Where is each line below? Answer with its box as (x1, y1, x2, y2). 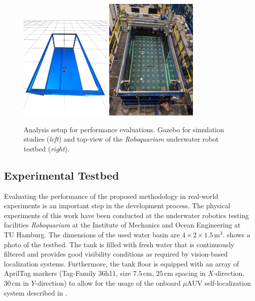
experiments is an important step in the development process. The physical (4, 200, 230, 211)
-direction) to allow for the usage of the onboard (35, 278, 181, 288)
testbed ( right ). (24, 143, 69, 153)
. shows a (223, 229, 251, 240)
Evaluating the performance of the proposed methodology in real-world (4, 190, 219, 201)
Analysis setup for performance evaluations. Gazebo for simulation (24, 124, 224, 134)
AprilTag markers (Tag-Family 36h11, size (4, 268, 131, 278)
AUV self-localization (187, 278, 251, 288)
